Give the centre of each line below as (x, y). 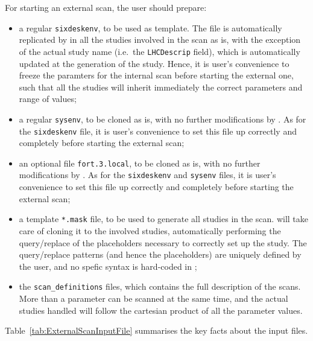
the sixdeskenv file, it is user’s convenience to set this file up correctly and (158, 131)
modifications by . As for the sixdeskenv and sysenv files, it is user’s (147, 175)
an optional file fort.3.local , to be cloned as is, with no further (140, 163)
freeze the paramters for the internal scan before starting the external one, (156, 75)
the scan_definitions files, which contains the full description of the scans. (160, 286)
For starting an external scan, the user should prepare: (106, 7)
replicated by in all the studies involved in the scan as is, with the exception (160, 40)
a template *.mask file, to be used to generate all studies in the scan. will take (164, 219)
